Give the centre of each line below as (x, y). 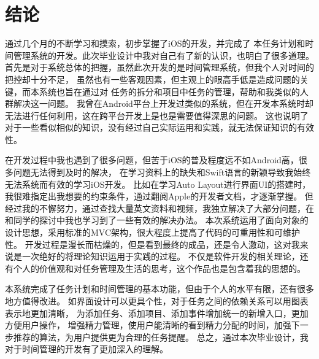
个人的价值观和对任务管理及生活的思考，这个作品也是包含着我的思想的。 (159, 268)
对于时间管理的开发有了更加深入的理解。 (86, 349)
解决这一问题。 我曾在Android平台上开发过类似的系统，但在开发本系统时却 (163, 103)
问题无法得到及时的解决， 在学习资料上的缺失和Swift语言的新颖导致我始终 (162, 172)
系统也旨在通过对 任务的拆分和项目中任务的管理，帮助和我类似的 (169, 91)
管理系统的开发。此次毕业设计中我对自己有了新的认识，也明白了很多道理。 (163, 55)
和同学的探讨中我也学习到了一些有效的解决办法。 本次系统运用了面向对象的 (157, 220)
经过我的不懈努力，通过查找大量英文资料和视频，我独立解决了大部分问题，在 (159, 208)
